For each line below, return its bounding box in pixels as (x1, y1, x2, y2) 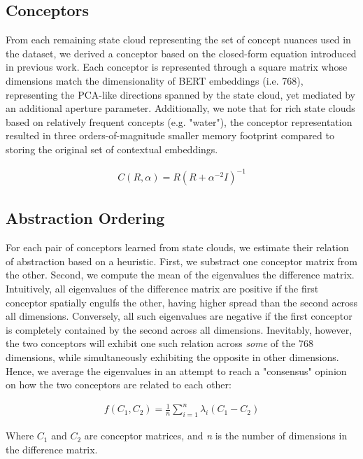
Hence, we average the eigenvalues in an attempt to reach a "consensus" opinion (6, 363, 347, 378)
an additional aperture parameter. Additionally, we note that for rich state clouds (6, 101, 355, 115)
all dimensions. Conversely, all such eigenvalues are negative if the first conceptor (6, 309, 353, 323)
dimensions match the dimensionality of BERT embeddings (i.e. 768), (6, 73, 304, 87)
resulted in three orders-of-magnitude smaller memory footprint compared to (6, 128, 334, 143)
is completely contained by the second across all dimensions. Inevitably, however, (6, 322, 353, 337)
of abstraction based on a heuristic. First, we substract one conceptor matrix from (6, 253, 357, 268)
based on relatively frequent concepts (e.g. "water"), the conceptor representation (6, 114, 353, 129)
